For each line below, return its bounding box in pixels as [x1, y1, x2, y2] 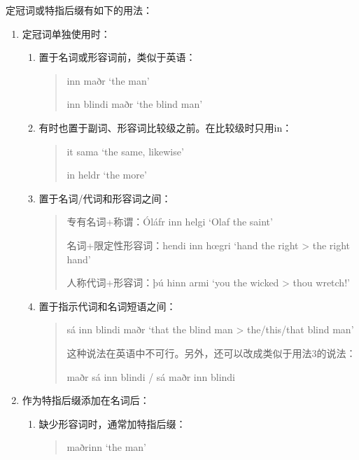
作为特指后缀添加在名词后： [22, 393, 150, 407]
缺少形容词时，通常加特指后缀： [38, 416, 186, 431]
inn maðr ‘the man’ [66, 73, 150, 88]
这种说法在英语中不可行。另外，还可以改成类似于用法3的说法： [66, 345, 356, 360]
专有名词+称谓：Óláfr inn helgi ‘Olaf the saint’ [66, 214, 273, 229]
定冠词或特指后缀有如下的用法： [6, 3, 153, 17]
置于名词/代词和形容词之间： [38, 190, 171, 205]
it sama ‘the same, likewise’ [66, 144, 184, 158]
